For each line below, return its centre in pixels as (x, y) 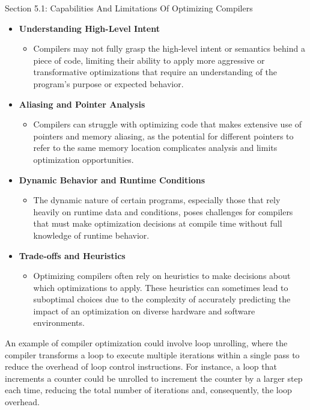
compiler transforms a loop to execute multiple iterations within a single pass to (152, 354)
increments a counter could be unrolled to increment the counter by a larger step (154, 378)
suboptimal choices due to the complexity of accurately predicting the (162, 299)
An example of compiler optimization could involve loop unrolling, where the (146, 343)
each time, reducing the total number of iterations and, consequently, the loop (148, 390)
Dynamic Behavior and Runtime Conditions (112, 179)
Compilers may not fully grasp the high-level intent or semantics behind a (169, 48)
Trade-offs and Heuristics (72, 255)
